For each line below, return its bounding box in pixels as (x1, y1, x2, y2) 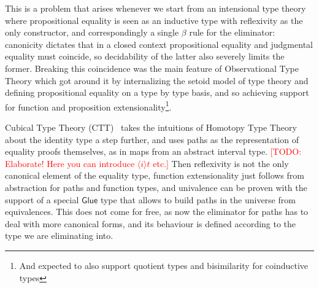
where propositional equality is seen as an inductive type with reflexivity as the (5, 14, 303, 26)
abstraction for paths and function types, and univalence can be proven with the (5, 181, 307, 193)
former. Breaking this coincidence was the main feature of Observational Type (5, 61, 299, 74)
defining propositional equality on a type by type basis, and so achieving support (5, 86, 309, 99)
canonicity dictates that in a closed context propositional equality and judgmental (5, 37, 313, 50)
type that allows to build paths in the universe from (100, 193, 296, 206)
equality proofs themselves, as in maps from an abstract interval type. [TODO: (5, 145, 302, 158)
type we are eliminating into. (5, 229, 113, 242)
